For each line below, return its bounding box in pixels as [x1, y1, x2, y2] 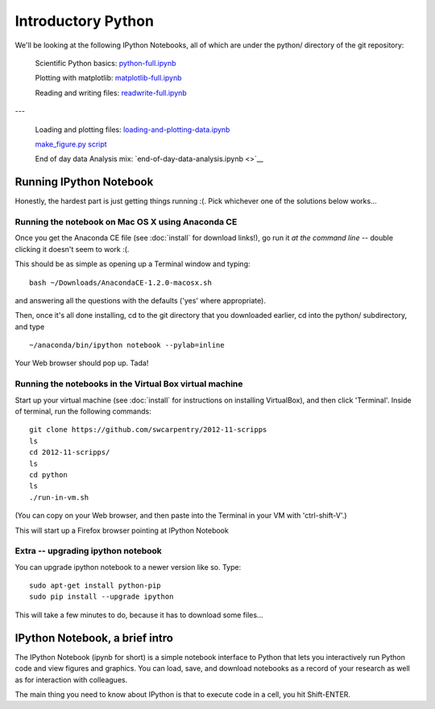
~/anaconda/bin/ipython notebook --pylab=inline [29, 340, 225, 350]
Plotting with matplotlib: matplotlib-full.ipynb [35, 73, 182, 83]
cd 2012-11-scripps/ [29, 447, 110, 457]
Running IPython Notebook [14, 175, 154, 189]
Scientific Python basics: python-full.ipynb [35, 58, 176, 68]
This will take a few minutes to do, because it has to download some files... [14, 610, 263, 620]
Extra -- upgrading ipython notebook [14, 546, 163, 557]
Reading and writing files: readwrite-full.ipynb [35, 88, 187, 97]
